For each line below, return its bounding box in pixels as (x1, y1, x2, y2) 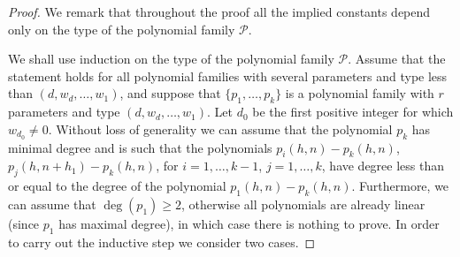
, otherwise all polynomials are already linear (180, 195, 425, 214)
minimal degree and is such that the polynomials (8, 138, 272, 156)
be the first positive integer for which (252, 102, 454, 121)
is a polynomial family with (285, 84, 434, 102)
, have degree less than (321, 156, 445, 175)
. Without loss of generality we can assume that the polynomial (48, 119, 393, 138)
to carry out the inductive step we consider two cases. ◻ (8, 232, 316, 251)
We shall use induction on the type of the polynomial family (8, 49, 334, 68)
